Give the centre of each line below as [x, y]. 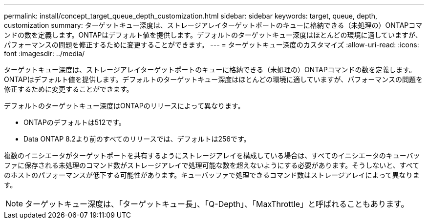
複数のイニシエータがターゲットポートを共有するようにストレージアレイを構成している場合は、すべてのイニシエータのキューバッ [212, 155]
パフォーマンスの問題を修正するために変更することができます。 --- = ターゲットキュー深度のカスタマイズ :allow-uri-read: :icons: [212, 45]
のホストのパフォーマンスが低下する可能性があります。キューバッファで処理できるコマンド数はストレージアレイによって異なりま [212, 175]
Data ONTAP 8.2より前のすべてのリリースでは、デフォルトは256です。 [137, 139]
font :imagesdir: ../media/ [44, 53]
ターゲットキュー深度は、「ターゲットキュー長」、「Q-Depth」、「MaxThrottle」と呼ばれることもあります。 [217, 204]
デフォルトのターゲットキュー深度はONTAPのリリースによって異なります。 [124, 106]
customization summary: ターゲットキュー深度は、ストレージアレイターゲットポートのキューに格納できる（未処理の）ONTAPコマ [213, 25]
